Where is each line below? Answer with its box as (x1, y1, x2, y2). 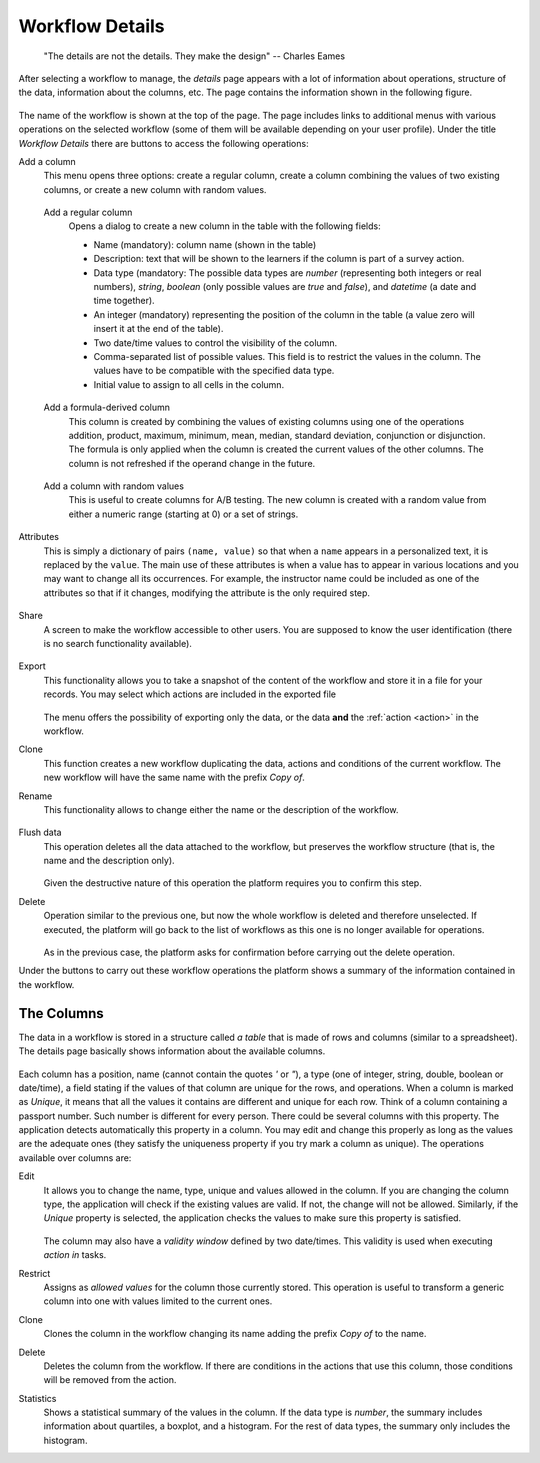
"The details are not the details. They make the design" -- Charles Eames (43, 50, 345, 62)
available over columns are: (18, 1151, 132, 1164)
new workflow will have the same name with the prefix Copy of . (43, 771, 305, 784)
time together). (93, 295, 155, 307)
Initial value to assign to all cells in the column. (93, 378, 285, 390)
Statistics (18, 1392, 57, 1404)
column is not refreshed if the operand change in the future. (68, 457, 316, 469)
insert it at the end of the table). (93, 323, 224, 335)
